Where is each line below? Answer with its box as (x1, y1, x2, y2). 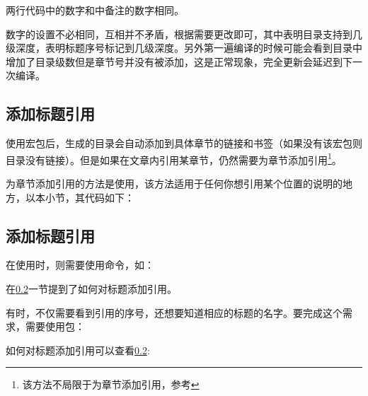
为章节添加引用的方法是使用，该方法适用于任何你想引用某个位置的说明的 (6, 176, 343, 191)
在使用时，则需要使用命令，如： (6, 257, 154, 272)
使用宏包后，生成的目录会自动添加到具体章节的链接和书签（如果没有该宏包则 (6, 136, 362, 151)
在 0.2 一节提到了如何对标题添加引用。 (6, 281, 177, 296)
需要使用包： (25, 319, 85, 334)
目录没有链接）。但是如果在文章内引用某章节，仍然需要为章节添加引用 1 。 (6, 150, 342, 167)
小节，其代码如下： (45, 190, 134, 204)
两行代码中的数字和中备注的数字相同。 (6, 3, 184, 17)
